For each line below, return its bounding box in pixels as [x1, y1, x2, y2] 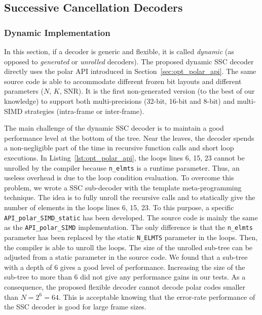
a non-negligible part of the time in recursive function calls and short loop [4, 142, 234, 153]
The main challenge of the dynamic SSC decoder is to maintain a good [4, 123, 224, 133]
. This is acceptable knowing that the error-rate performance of [58, 291, 255, 302]
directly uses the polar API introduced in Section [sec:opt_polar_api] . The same [4, 66, 256, 76]
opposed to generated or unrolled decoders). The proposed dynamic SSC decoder [4, 56, 254, 66]
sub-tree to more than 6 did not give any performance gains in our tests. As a [4, 271, 246, 282]
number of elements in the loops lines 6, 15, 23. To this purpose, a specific [4, 202, 234, 212]
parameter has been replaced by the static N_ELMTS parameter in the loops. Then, [4, 231, 258, 242]
